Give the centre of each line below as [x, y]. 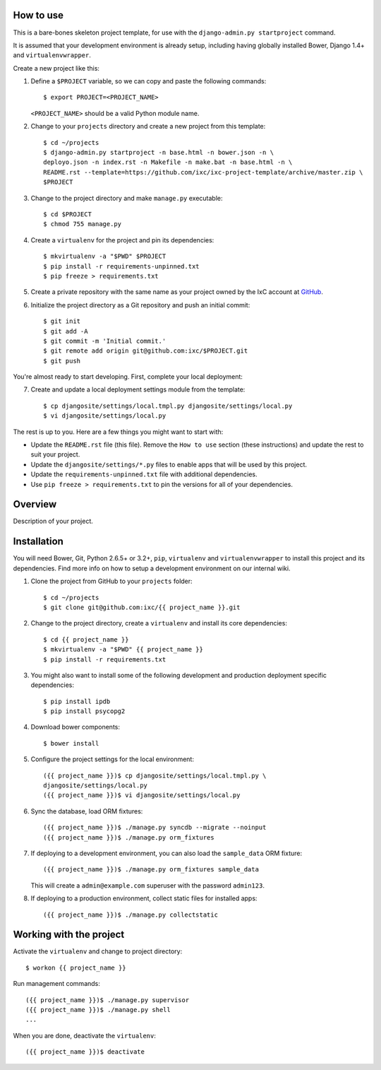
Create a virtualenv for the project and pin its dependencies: [122, 240]
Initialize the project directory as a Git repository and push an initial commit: [140, 305]
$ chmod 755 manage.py [83, 224]
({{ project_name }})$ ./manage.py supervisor [108, 1000]
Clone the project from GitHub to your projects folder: [112, 581]
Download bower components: [75, 727]
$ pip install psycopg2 [84, 711]
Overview [35, 504]
